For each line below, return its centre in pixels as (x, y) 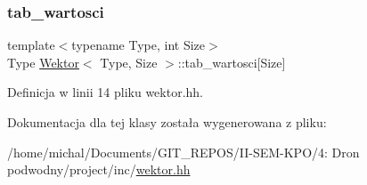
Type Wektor (43, 62)
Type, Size (129, 62)
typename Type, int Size (139, 45)
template (31, 45)
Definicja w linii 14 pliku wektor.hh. (105, 92)
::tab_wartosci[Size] (232, 62)
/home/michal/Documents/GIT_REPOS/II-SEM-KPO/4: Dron (183, 152)
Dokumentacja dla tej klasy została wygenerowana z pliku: (167, 122)
